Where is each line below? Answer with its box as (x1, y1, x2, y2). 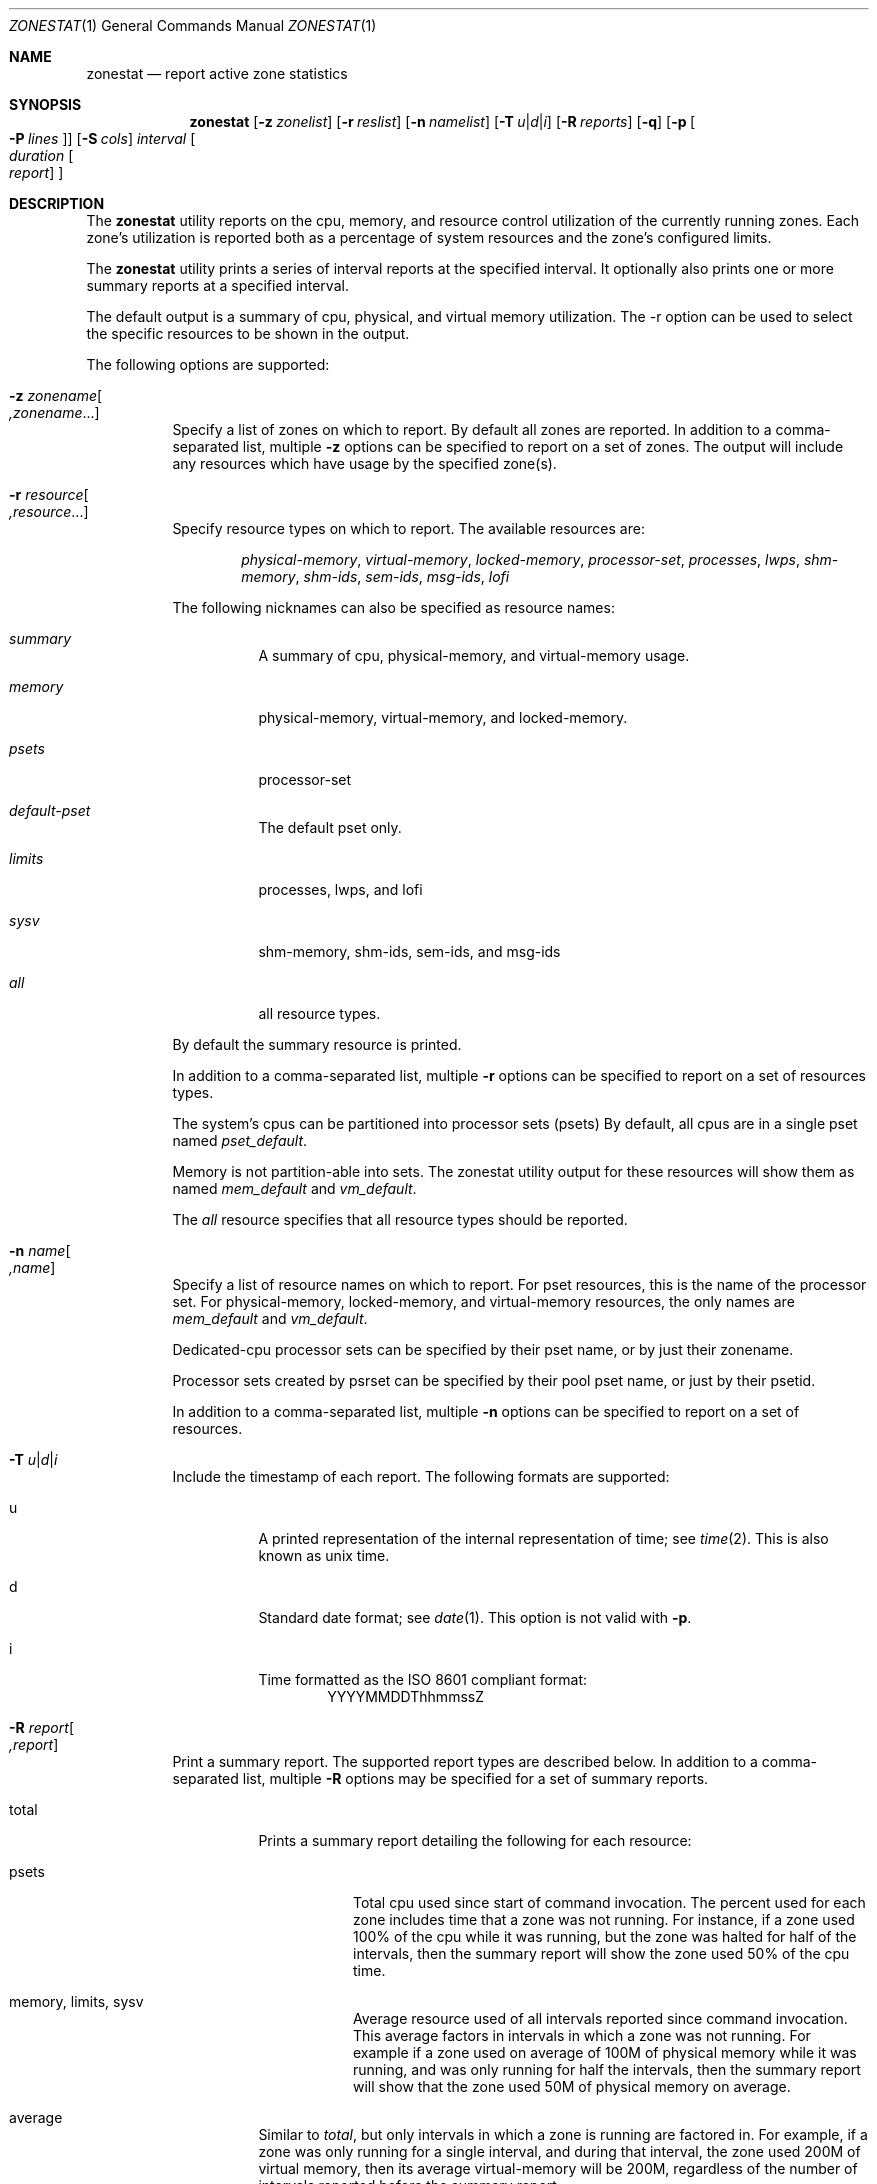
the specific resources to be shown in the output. (86, 325, 410, 342)
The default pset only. (258, 819, 402, 836)
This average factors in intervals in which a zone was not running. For (353, 2027, 811, 2044)
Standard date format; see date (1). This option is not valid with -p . (258, 1609, 692, 1626)
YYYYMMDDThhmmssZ (327, 1688, 484, 1705)
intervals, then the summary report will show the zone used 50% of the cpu (353, 1945, 850, 1962)
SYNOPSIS (9, 96, 82, 113)
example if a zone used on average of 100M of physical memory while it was (353, 2044, 857, 2061)
